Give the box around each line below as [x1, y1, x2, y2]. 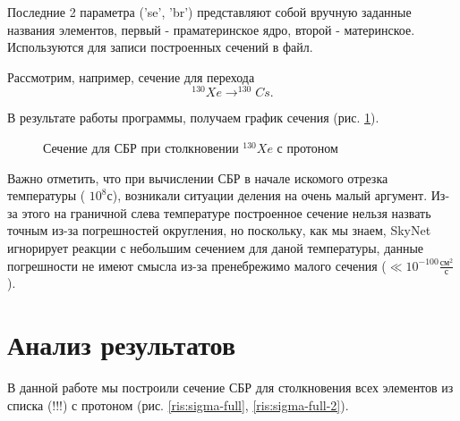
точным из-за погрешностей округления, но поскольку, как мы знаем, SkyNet [7, 221, 431, 240]
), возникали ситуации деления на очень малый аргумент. [112, 186, 428, 205]
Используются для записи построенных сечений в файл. [7, 38, 313, 56]
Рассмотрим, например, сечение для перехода [7, 67, 255, 86]
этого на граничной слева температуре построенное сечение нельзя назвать [21, 203, 431, 222]
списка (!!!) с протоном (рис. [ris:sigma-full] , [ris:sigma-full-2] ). [7, 395, 349, 414]
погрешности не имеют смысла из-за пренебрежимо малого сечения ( [7, 256, 387, 274]
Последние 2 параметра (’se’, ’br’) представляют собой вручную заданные [7, 3, 412, 21]
